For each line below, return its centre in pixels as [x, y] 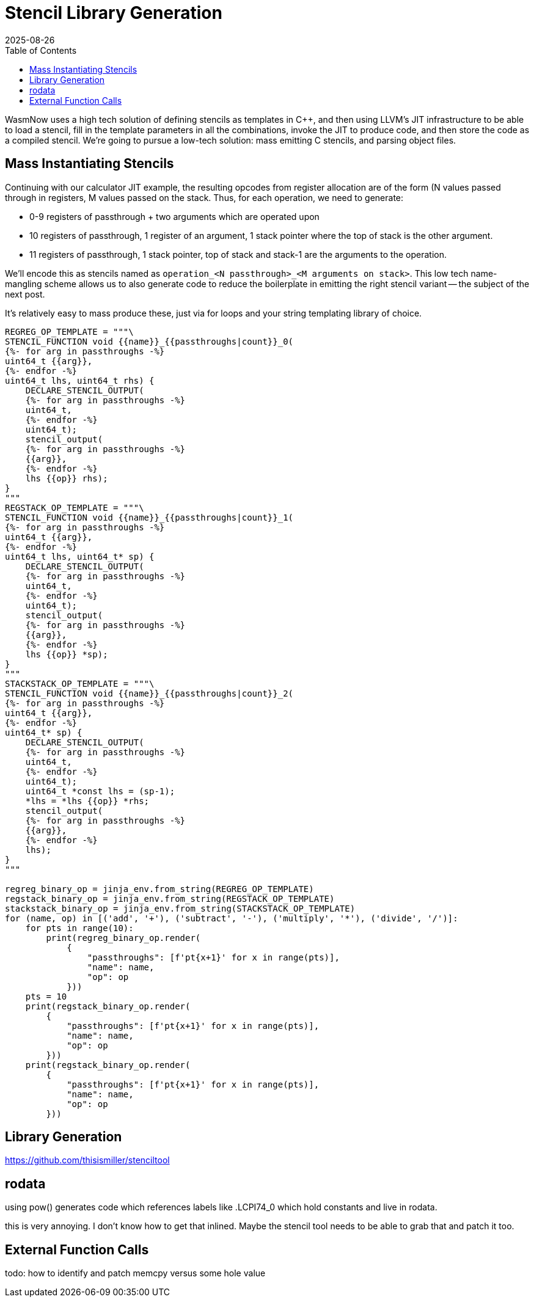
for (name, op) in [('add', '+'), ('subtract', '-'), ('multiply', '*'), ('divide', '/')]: [232, 918]
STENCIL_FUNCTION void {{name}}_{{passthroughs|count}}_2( [149, 693]
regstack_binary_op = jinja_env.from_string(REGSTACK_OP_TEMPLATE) [170, 898]
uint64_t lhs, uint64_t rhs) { [80, 380]
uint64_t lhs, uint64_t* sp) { [80, 556]
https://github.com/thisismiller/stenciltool [87, 1160]
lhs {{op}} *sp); [67, 654]
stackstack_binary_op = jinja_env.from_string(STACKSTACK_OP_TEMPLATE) [180, 908]
